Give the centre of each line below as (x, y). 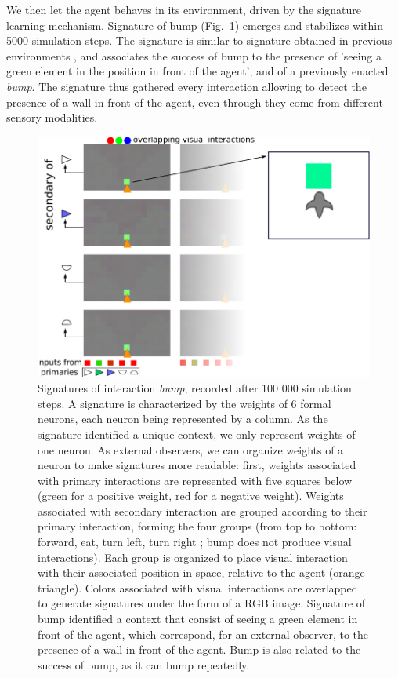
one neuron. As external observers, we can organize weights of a (191, 449)
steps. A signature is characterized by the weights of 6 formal (185, 403)
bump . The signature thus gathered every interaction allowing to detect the (186, 86)
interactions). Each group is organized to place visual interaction (193, 557)
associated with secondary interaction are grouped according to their (203, 510)
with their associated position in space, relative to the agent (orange (201, 572)
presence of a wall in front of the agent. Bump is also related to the (199, 649)
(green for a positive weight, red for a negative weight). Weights (191, 496)
